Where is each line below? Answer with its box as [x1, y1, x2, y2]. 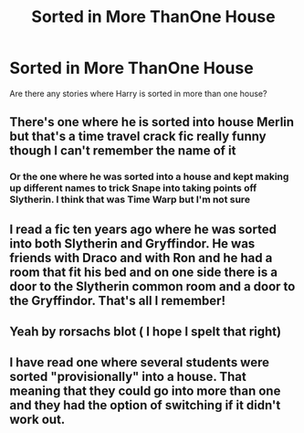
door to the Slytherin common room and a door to [9, 279, 296, 294]
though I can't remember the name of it [9, 143, 236, 159]
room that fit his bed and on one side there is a [9, 264, 278, 280]
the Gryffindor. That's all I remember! [9, 292, 226, 308]
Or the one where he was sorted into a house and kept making [9, 171, 289, 184]
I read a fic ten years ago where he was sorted [9, 221, 277, 237]
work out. [9, 412, 66, 428]
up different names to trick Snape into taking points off [9, 182, 257, 195]
